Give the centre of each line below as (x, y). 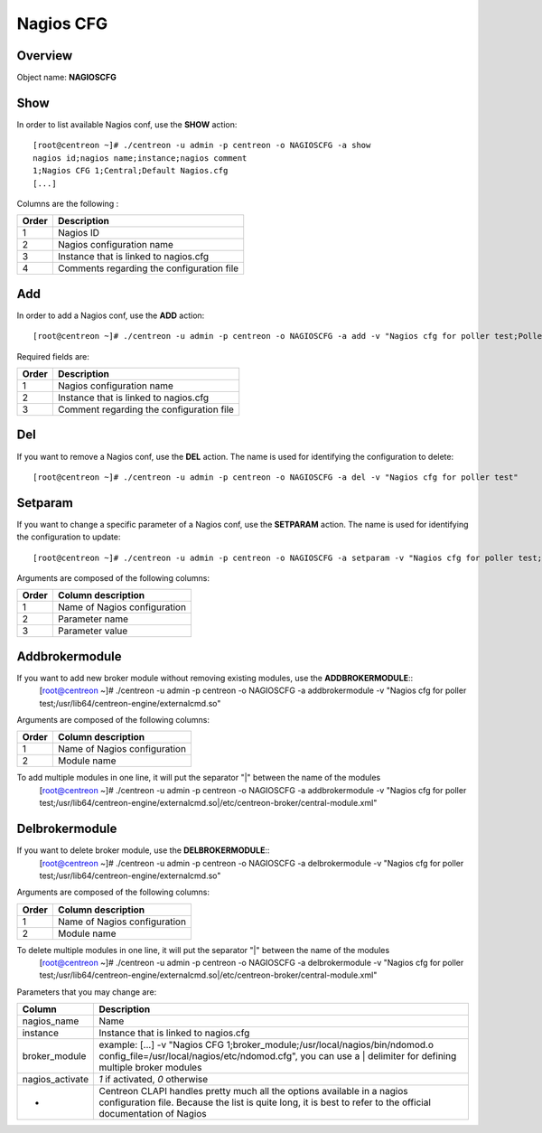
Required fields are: (53, 356)
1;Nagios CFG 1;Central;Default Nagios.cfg (131, 171)
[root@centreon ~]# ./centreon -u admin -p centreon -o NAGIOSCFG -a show (202, 145)
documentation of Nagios (153, 1114)
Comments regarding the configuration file (148, 268)
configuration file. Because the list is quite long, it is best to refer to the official (265, 1102)
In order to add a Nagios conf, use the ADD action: (111, 315)
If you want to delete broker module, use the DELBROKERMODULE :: (143, 850)
